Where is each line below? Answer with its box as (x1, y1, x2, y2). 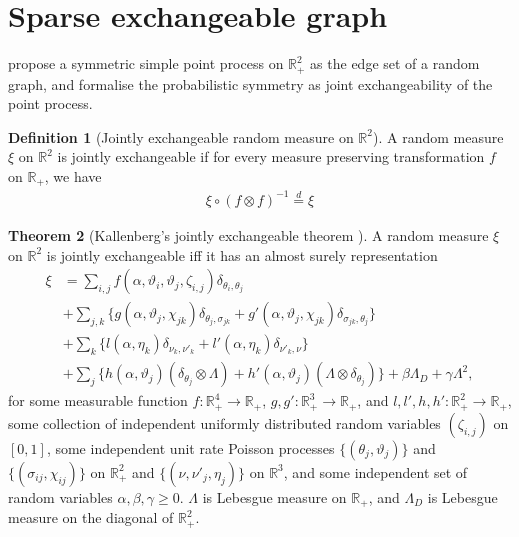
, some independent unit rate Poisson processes (46, 437, 335, 458)
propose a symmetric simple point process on (8, 53, 284, 74)
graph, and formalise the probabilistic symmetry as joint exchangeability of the (8, 73, 493, 94)
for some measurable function (8, 390, 188, 411)
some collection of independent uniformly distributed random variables (8, 412, 441, 433)
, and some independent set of (283, 461, 468, 482)
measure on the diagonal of (8, 507, 174, 528)
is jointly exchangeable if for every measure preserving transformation (57, 146, 485, 167)
